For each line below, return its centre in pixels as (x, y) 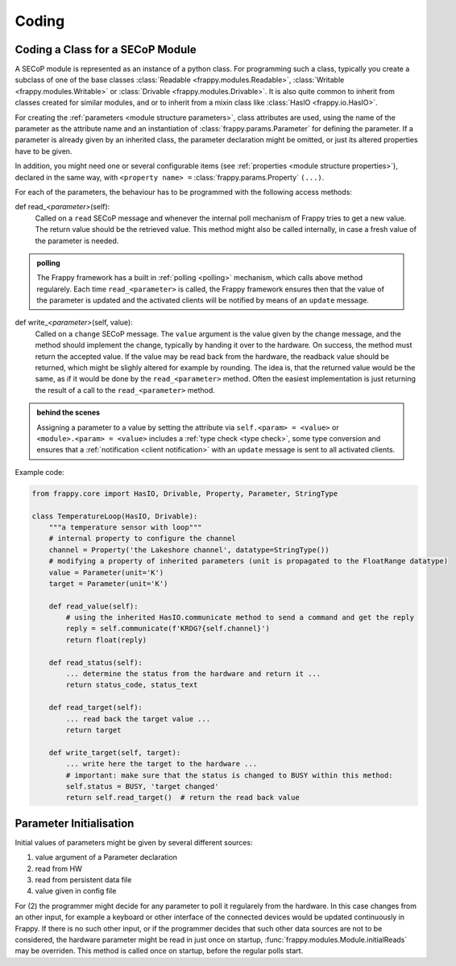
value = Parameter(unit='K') (106, 572)
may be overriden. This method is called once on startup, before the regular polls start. (159, 951)
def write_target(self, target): (115, 752)
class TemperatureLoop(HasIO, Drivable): (115, 516)
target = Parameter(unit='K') (108, 583)
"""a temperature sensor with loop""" (125, 527)
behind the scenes (68, 413)
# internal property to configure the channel (143, 539)
